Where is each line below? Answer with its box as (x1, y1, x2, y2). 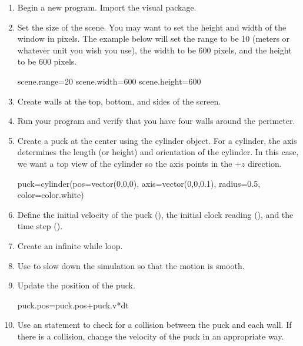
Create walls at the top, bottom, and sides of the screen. (17, 95, 221, 107)
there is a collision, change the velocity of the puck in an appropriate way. (17, 330, 284, 342)
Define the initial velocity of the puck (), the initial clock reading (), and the (17, 208, 294, 220)
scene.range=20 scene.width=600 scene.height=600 (17, 75, 201, 87)
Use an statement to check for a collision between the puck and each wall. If (17, 318, 292, 331)
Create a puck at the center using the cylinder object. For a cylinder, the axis (17, 134, 297, 146)
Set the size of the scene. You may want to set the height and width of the (17, 21, 287, 33)
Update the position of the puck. (17, 279, 135, 291)
